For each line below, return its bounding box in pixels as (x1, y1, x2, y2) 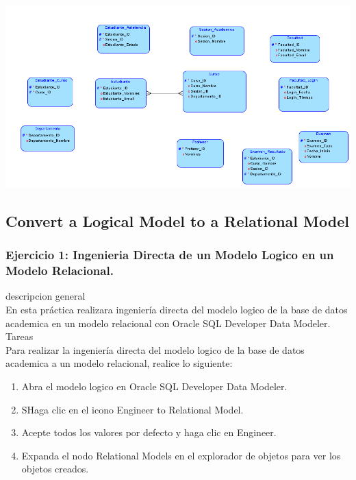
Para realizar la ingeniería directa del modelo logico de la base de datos (5, 342, 305, 357)
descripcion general (5, 289, 86, 303)
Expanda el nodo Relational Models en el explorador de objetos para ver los (21, 448, 341, 462)
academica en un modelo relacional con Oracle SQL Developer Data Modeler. (5, 315, 331, 330)
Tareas (5, 329, 34, 344)
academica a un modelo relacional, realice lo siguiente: (5, 356, 233, 370)
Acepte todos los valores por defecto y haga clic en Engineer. (21, 425, 277, 440)
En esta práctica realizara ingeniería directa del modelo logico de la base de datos (5, 302, 348, 317)
